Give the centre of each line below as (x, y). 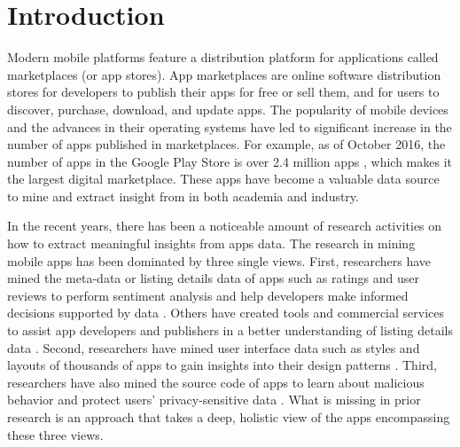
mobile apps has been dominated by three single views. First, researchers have (219, 260)
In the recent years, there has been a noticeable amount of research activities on (225, 226)
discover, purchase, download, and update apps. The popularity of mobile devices (228, 109)
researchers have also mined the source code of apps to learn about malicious (216, 382)
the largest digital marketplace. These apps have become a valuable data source (223, 179)
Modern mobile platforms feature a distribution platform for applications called (223, 57)
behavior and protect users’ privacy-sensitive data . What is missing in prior (214, 400)
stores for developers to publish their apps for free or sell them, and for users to (223, 92)
